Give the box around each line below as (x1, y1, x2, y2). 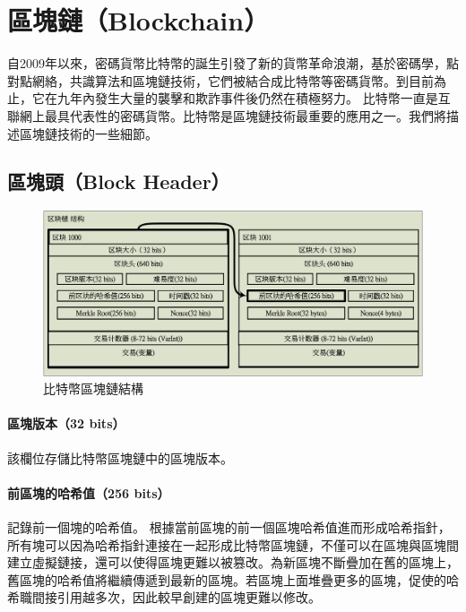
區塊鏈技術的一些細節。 (19, 124, 158, 142)
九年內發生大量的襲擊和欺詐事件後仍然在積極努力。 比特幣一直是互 (56, 89, 451, 108)
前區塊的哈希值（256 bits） (7, 483, 170, 502)
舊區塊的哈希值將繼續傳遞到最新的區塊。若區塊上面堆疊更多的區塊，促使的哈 (7, 570, 459, 589)
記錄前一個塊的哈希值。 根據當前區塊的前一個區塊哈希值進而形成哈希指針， (7, 517, 451, 536)
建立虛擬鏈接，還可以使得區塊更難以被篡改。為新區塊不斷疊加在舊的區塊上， (7, 553, 459, 572)
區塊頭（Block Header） (7, 168, 230, 195)
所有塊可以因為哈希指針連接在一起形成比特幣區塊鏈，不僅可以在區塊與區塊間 (7, 535, 459, 554)
